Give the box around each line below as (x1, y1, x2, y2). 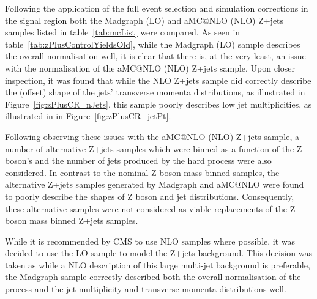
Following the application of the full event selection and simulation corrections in (5, 2, 308, 14)
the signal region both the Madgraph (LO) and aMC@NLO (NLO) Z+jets (5, 13, 284, 26)
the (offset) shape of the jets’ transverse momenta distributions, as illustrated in (5, 86, 305, 98)
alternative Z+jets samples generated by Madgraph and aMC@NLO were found (5, 178, 304, 191)
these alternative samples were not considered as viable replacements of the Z (5, 202, 296, 215)
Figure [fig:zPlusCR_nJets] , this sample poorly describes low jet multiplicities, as (5, 97, 312, 110)
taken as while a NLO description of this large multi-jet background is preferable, (5, 258, 310, 271)
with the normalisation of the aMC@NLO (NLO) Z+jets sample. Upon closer (5, 61, 296, 74)
